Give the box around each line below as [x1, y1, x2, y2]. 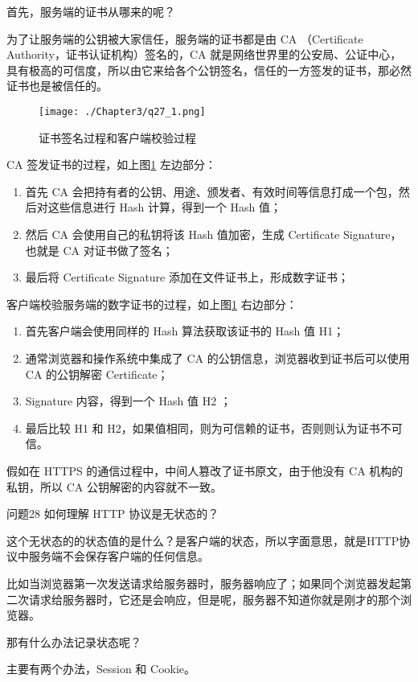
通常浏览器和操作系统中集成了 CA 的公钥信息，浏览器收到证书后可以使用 [25, 349, 410, 366]
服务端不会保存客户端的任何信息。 [28, 548, 209, 565]
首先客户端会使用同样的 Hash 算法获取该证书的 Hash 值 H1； [25, 323, 345, 339]
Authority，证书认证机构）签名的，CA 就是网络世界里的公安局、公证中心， [6, 46, 402, 63]
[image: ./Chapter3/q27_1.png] [39, 105, 206, 117]
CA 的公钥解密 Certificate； [25, 365, 169, 382]
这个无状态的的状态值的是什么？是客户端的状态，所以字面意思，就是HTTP [6, 532, 400, 548]
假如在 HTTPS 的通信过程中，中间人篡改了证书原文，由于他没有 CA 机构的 [6, 462, 404, 479]
